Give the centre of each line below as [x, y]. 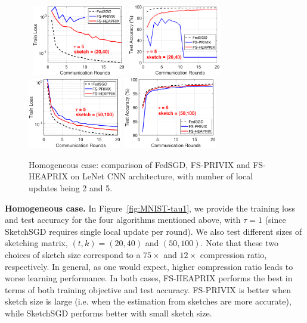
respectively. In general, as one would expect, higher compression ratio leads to [149, 266]
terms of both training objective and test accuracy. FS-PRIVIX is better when [148, 289]
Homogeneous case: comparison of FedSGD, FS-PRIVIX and [139, 164]
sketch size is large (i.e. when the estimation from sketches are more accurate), [148, 301]
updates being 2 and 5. [71, 188]
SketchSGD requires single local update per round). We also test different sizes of [153, 231]
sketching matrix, [36, 243]
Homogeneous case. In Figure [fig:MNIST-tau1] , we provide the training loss [150, 208]
